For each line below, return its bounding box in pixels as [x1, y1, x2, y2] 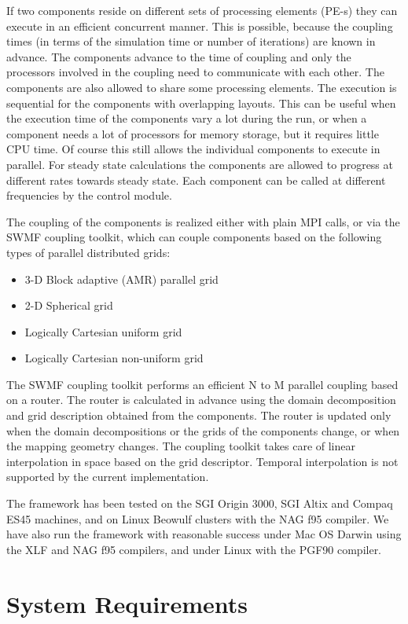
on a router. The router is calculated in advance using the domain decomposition [6, 391, 396, 408]
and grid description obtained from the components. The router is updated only [6, 407, 391, 424]
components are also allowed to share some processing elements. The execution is [6, 79, 397, 95]
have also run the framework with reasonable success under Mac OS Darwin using [6, 526, 402, 542]
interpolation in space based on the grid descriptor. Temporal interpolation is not [6, 453, 399, 469]
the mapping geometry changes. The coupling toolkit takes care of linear [6, 438, 355, 454]
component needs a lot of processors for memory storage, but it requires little [6, 125, 379, 141]
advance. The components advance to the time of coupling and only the [6, 48, 351, 64]
